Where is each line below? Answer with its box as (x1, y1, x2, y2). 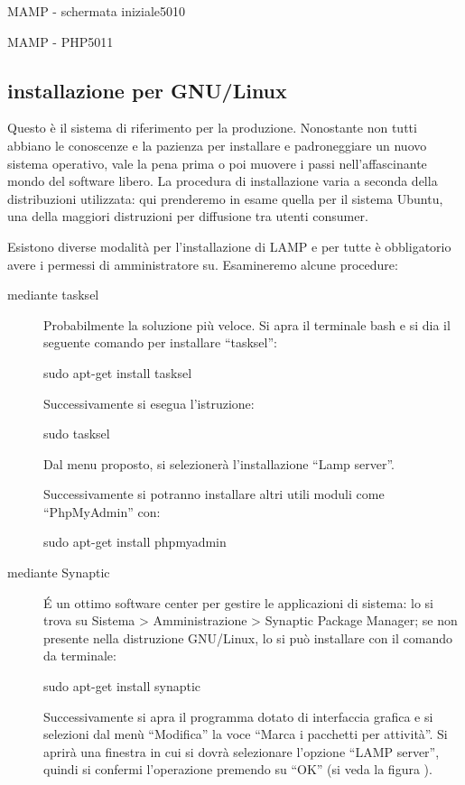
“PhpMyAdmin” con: (43, 502, 161, 521)
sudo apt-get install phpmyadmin (43, 532, 227, 551)
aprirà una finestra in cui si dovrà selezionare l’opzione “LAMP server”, (43, 742, 440, 761)
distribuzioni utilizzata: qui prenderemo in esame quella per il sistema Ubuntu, (7, 189, 443, 208)
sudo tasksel (43, 424, 110, 443)
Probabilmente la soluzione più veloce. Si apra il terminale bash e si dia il (43, 315, 451, 334)
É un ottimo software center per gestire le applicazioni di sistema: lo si (43, 593, 433, 612)
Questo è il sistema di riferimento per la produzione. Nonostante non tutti (7, 118, 417, 137)
